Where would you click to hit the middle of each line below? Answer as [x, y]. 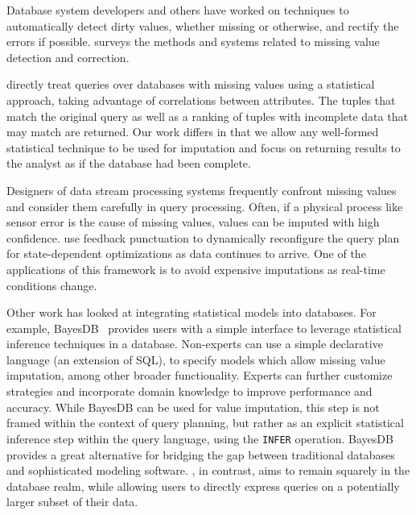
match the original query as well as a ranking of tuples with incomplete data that [207, 116]
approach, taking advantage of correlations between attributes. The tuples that [201, 100]
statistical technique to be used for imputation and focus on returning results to [204, 147]
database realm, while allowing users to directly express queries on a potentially [203, 486]
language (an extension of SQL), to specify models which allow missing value [196, 359]
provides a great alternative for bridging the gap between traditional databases [201, 454]
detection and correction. [68, 57]
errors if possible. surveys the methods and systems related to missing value [193, 42]
